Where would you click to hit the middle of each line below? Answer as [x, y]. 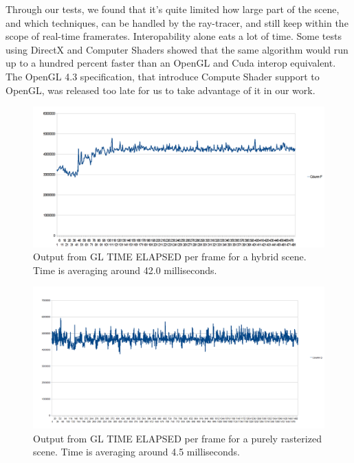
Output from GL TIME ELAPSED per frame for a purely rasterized [177, 438]
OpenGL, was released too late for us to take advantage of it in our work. [161, 90]
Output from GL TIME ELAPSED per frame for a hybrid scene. [170, 257]
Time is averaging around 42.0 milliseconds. [125, 270]
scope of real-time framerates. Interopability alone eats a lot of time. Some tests [174, 36]
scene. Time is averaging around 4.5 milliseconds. [136, 452]
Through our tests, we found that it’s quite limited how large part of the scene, [173, 9]
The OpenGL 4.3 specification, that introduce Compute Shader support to [163, 76]
